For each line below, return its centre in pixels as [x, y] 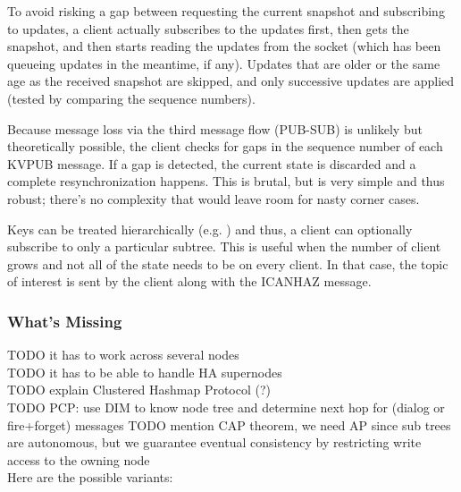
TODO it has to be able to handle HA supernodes [145, 372]
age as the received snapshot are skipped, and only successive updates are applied [231, 81]
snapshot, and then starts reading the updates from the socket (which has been [224, 46]
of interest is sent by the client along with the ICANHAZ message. [189, 281]
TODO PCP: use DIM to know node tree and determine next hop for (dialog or [226, 407]
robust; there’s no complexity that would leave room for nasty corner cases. [214, 198]
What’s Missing [65, 321]
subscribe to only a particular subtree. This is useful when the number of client [224, 246]
